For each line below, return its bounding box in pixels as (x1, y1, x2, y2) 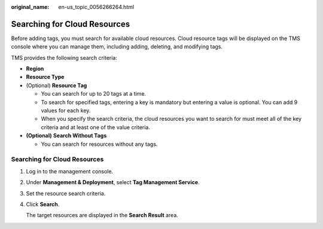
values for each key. (41, 107, 91, 114)
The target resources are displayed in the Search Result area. (26, 212, 179, 219)
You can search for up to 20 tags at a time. (41, 90, 147, 97)
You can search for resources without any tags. (41, 141, 158, 148)
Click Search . (26, 200, 60, 207)
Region (26, 65, 44, 72)
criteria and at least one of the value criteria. (41, 123, 151, 131)
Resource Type (26, 74, 65, 81)
